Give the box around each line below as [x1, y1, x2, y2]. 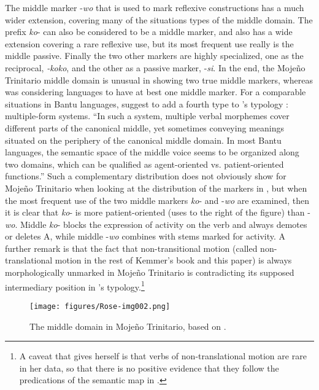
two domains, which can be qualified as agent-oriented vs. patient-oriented [5, 157, 284, 170]
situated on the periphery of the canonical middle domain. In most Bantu [5, 133, 282, 146]
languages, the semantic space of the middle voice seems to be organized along [5, 146, 299, 158]
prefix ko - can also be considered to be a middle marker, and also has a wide [5, 25, 293, 38]
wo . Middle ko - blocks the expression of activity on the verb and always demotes [5, 217, 307, 230]
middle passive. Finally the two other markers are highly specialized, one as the [5, 49, 304, 62]
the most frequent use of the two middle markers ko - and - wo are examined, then [5, 193, 309, 206]
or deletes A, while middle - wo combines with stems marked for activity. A [5, 230, 286, 243]
